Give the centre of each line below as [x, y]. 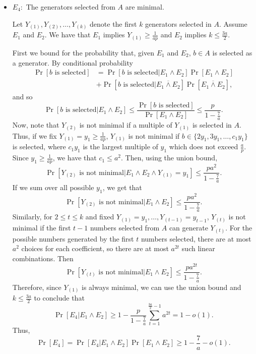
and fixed [100, 217]
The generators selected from [71, 7]
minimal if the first [42, 227]
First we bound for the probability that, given [83, 52]
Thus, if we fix [35, 135]
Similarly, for [32, 217]
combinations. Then [43, 258]
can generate [188, 227]
